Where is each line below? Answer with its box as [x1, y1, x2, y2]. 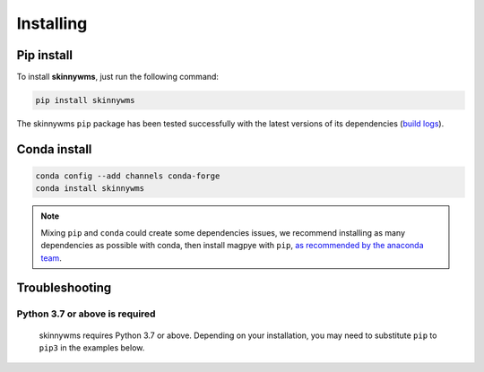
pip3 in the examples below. [39, 342, 145, 353]
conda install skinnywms [35, 184, 145, 194]
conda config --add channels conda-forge [35, 171, 220, 181]
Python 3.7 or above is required [16, 307, 156, 320]
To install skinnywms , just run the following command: [16, 72, 220, 82]
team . [40, 252, 62, 264]
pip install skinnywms [35, 95, 135, 106]
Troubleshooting [16, 281, 112, 296]
